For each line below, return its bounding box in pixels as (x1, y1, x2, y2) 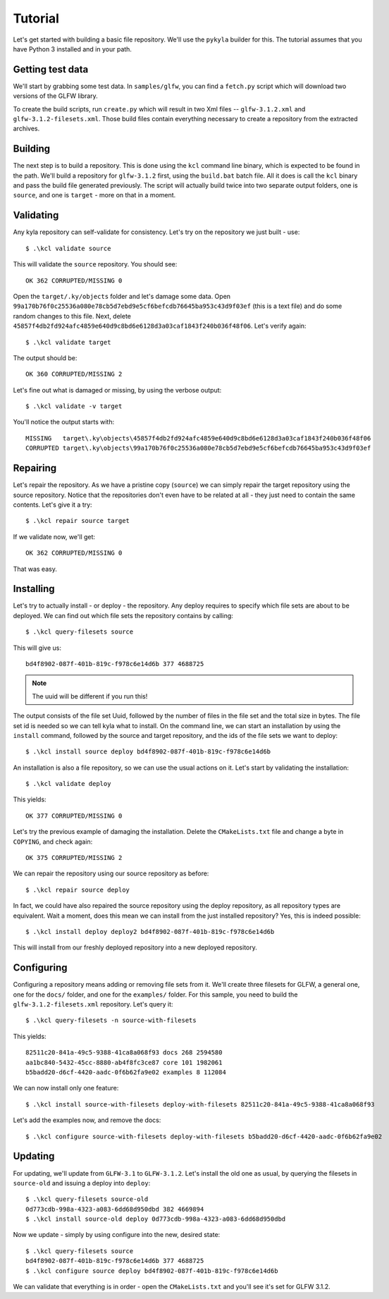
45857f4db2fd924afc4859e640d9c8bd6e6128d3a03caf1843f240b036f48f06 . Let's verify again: (13, 321, 307, 331)
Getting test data (13, 63, 89, 75)
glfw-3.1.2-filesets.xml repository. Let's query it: (13, 1000, 173, 1009)
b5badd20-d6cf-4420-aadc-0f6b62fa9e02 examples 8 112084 (25, 1069, 227, 1076)
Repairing (13, 462, 57, 474)
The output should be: (13, 353, 78, 362)
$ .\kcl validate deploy (25, 780, 111, 788)
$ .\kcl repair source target (25, 517, 130, 525)
